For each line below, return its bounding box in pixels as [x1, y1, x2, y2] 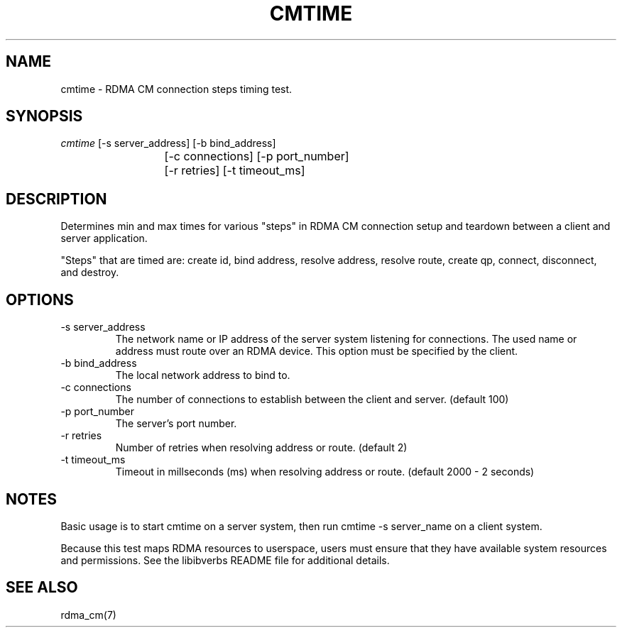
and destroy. [60, 266, 119, 279]
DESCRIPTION [6, 189, 107, 208]
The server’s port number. [115, 417, 237, 430]
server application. [60, 232, 148, 245]
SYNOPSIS [6, 107, 83, 126]
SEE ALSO [6, 578, 78, 597]
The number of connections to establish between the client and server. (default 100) [115, 393, 509, 406]
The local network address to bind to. [115, 369, 290, 382]
